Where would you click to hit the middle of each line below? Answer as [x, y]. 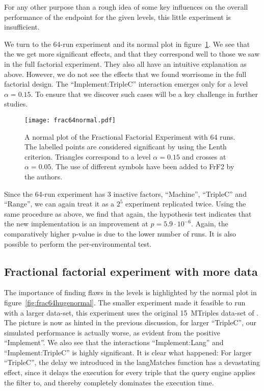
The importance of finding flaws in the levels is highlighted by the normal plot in [130, 292]
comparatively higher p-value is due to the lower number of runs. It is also [120, 233]
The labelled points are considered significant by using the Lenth [126, 147]
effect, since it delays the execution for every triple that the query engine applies [130, 372]
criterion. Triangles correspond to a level [88, 156]
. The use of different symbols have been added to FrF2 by [143, 166]
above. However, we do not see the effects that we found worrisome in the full [125, 74]
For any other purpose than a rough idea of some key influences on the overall [126, 7]
